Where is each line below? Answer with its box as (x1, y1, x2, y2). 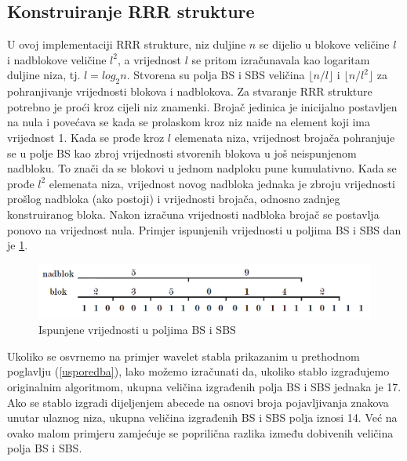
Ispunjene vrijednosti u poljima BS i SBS (38, 321, 236, 338)
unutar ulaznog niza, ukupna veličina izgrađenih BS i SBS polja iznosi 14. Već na (7, 409, 398, 426)
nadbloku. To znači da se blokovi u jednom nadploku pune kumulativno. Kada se (7, 160, 397, 176)
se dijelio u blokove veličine (259, 36, 390, 53)
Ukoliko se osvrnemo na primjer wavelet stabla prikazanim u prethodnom (7, 347, 360, 364)
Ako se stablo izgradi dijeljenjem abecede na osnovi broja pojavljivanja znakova (7, 394, 389, 410)
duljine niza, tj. (7, 67, 81, 83)
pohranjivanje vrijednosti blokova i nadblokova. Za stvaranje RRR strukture (7, 83, 372, 100)
